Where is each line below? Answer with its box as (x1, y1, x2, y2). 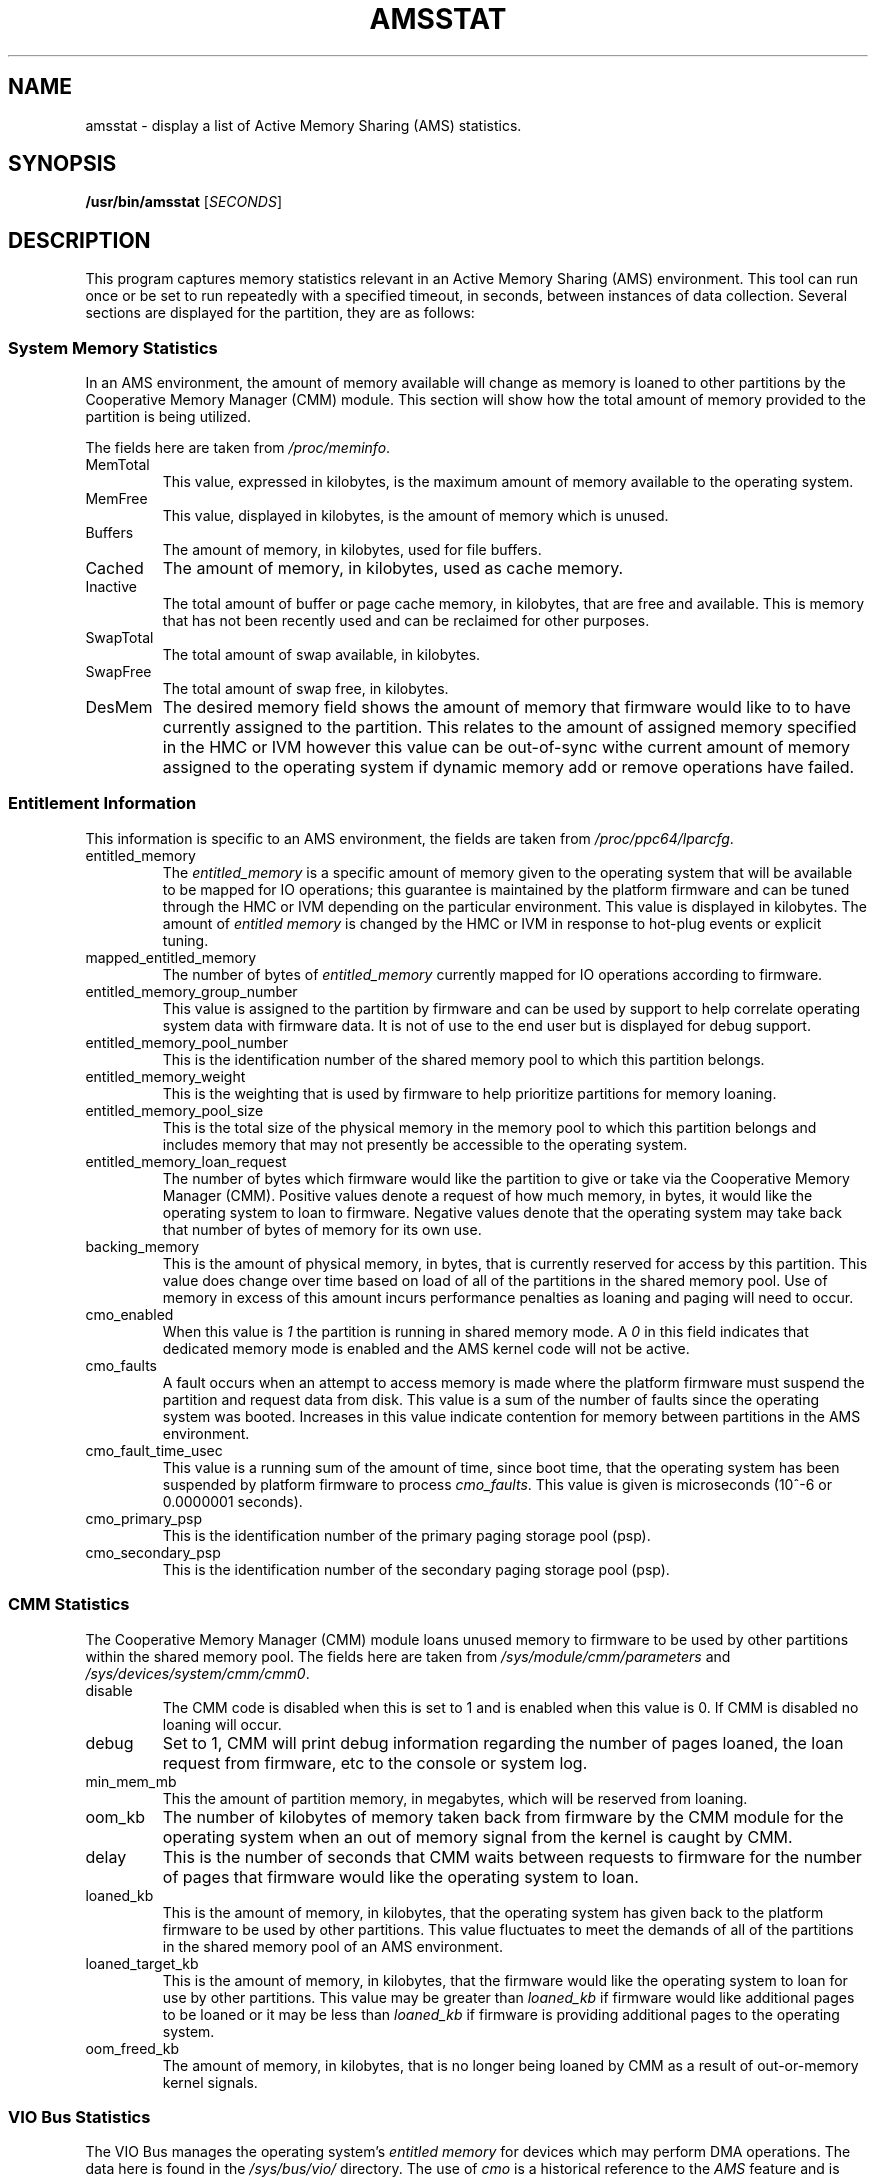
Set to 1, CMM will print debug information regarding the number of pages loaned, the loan (162, 1732, 844, 1753)
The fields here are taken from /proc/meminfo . (85, 439, 391, 457)
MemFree (85, 490, 148, 508)
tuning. (162, 931, 209, 949)
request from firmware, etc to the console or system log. (162, 1752, 588, 1773)
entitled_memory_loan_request (85, 1152, 287, 1170)
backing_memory (85, 1237, 200, 1255)
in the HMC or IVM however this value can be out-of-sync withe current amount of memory (162, 737, 851, 758)
